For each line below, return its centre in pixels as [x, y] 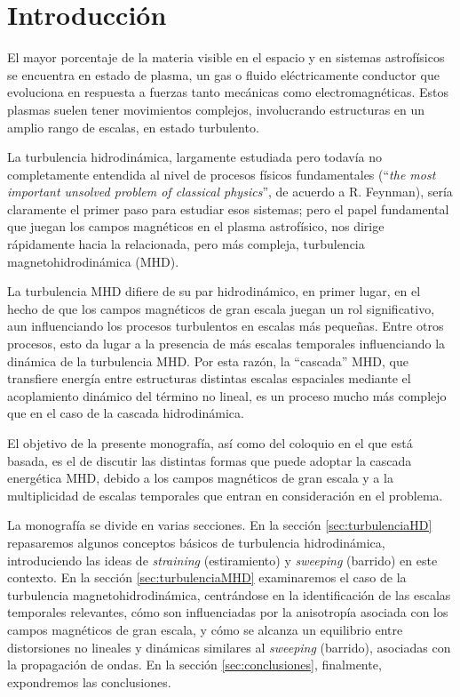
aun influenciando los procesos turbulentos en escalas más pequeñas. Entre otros [226, 326]
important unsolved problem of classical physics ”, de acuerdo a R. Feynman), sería [230, 192]
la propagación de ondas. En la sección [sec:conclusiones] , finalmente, [194, 665]
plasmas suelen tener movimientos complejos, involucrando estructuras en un [216, 109]
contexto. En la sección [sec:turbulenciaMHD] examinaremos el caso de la [207, 577]
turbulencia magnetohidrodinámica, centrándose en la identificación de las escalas [229, 594]
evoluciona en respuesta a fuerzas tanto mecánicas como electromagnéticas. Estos [228, 92]
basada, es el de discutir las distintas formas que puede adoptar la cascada [210, 460]
